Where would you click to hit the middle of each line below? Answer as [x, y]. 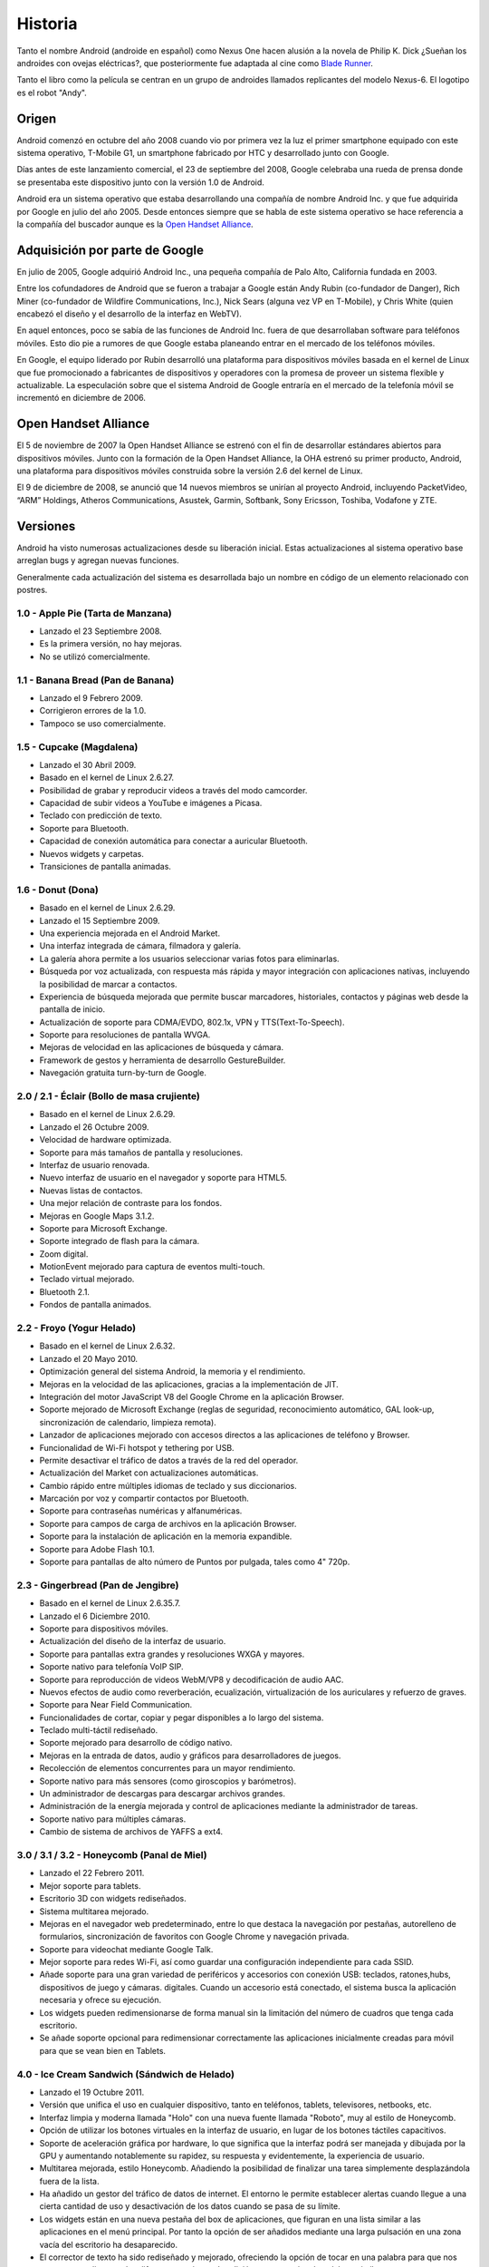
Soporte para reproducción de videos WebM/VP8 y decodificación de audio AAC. [192, 1679]
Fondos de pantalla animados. [96, 1305]
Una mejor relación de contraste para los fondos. [130, 1203]
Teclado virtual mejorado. [87, 1279]
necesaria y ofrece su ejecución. [101, 2000]
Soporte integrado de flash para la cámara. [120, 1241]
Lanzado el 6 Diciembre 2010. [95, 1616]
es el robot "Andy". [52, 92]
